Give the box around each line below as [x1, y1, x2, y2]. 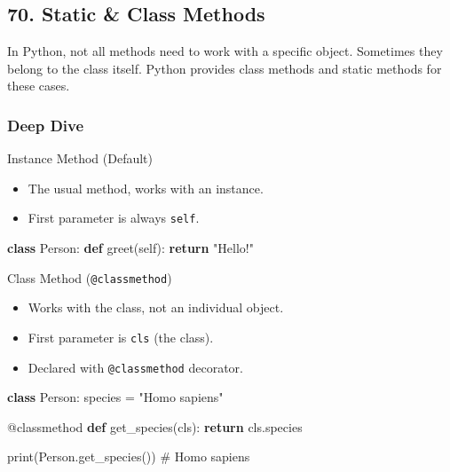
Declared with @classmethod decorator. [28, 358, 243, 376]
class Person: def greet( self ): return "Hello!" [7, 239, 254, 257]
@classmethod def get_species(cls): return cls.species [7, 417, 303, 436]
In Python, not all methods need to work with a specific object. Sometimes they [7, 42, 443, 60]
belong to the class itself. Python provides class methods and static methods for [7, 59, 442, 77]
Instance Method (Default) [7, 149, 154, 168]
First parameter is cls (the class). [28, 327, 214, 346]
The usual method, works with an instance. [28, 178, 264, 197]
